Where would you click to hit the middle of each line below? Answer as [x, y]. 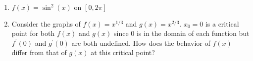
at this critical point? [123, 52]
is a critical [222, 23]
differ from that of [39, 52]
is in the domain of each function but [193, 33]
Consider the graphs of [46, 23]
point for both [33, 33]
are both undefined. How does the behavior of [141, 43]
